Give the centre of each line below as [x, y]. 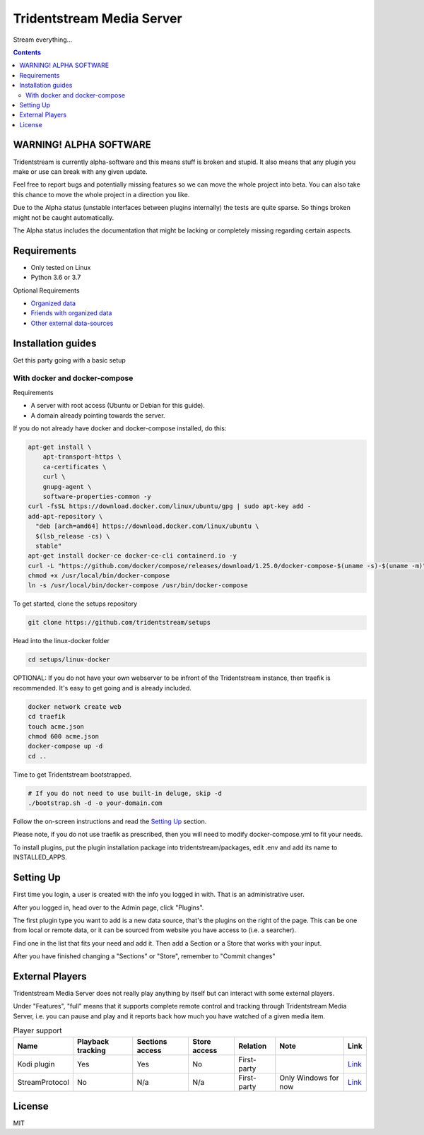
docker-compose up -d [65, 746]
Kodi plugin [36, 1064]
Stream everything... [43, 40]
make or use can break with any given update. [80, 171]
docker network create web [75, 706]
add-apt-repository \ [65, 516]
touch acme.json [56, 727]
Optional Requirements [47, 290]
